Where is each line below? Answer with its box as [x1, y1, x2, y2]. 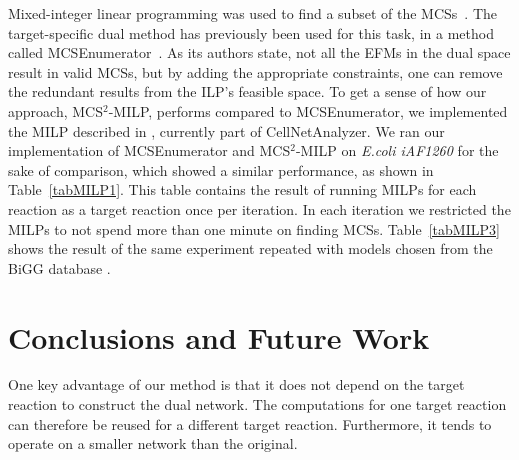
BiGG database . [8, 257, 111, 278]
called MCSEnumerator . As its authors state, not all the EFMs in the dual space [8, 42, 511, 63]
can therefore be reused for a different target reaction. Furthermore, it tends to [8, 413, 492, 434]
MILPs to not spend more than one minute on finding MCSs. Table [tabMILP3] [8, 218, 500, 239]
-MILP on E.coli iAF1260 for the [295, 140, 499, 161]
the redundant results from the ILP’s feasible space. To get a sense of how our [8, 81, 487, 102]
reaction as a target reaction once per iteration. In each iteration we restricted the [8, 198, 511, 219]
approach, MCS [8, 100, 103, 121]
